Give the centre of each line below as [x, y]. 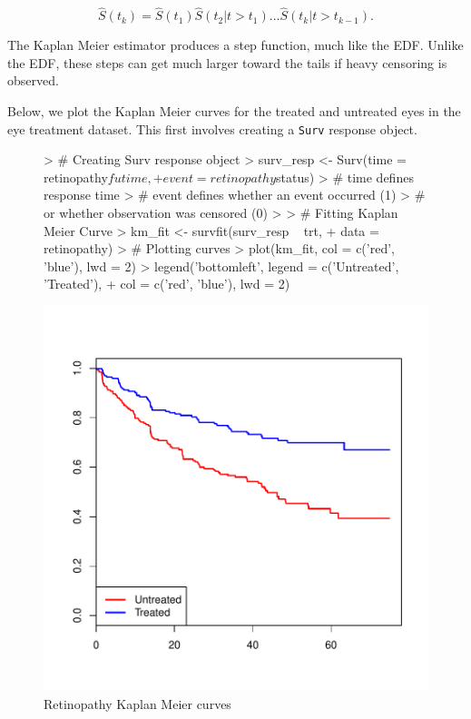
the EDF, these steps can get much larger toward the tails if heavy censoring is [227, 62]
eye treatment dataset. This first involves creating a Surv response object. [212, 128]
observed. [33, 80]
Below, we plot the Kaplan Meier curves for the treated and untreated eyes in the [234, 111]
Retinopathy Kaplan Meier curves [137, 703]
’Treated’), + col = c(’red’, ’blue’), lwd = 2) [167, 284]
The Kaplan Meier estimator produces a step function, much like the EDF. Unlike [235, 45]
